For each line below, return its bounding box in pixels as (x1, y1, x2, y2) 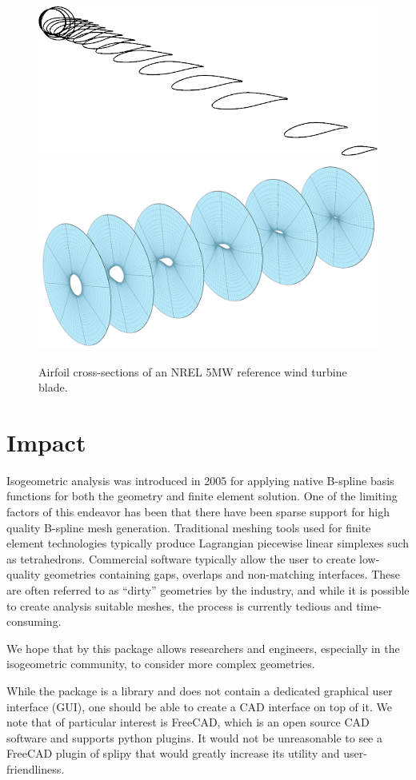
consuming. (6, 613, 62, 630)
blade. (38, 379, 68, 396)
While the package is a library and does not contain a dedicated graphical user (6, 682, 393, 699)
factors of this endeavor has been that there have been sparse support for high (6, 503, 390, 520)
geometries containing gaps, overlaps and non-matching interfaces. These (44, 566, 401, 583)
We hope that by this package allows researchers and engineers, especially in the (6, 639, 400, 656)
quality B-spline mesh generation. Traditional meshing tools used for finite (6, 519, 371, 535)
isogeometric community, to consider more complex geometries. (6, 655, 315, 672)
